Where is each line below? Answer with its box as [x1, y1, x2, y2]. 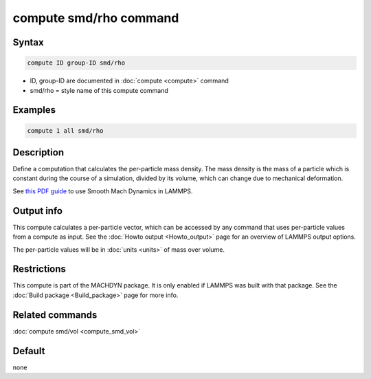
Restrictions [12, 263, 67, 275]
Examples [12, 104, 56, 116]
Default [12, 345, 45, 357]
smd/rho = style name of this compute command [30, 86, 168, 94]
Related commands [12, 309, 98, 321]
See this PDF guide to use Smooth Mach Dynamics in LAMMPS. [12, 186, 193, 195]
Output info [12, 205, 63, 217]
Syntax [12, 36, 44, 48]
